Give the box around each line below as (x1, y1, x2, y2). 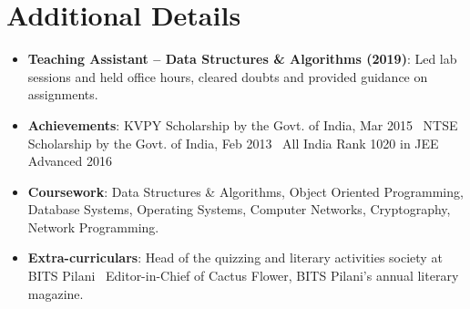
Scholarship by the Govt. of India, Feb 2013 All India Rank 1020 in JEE (27, 133, 439, 152)
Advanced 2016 (27, 151, 112, 170)
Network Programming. (27, 217, 159, 236)
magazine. (27, 283, 84, 303)
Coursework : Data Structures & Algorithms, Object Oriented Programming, (27, 181, 464, 201)
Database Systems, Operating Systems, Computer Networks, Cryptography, (27, 200, 451, 219)
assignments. (27, 85, 98, 104)
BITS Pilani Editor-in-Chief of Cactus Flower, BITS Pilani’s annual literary (27, 266, 459, 285)
